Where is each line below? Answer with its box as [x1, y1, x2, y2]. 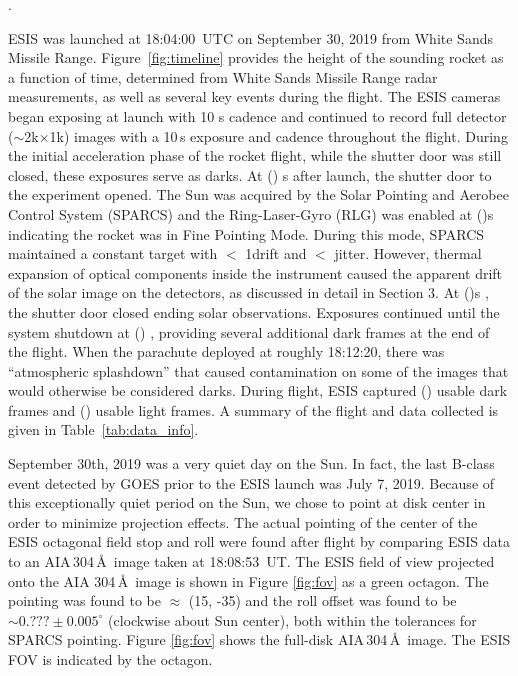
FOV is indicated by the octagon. [8, 649, 213, 669]
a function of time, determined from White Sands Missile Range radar [8, 66, 438, 87]
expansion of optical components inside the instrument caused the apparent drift [8, 262, 503, 283]
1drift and [245, 243, 307, 264]
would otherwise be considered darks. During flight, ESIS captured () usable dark [8, 380, 508, 401]
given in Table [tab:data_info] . [8, 419, 199, 440]
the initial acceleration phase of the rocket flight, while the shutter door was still [8, 145, 502, 166]
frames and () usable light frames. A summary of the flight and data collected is [8, 399, 499, 420]
